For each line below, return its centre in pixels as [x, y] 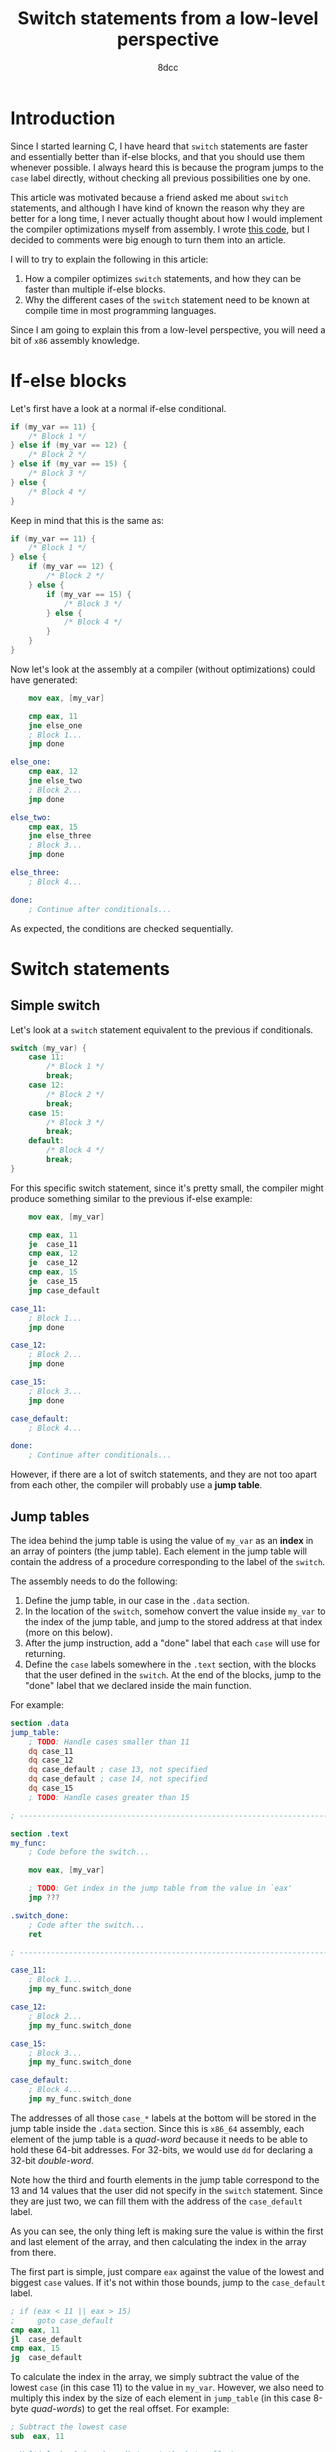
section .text [40, 1833]
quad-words [56, 2409]
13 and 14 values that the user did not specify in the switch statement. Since [166, 2190]
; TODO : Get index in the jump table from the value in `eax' [160, 1888]
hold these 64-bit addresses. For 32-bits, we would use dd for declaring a [161, 2149]
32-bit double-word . [52, 2160]
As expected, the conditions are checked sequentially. [122, 928]
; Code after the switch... [86, 1925]
